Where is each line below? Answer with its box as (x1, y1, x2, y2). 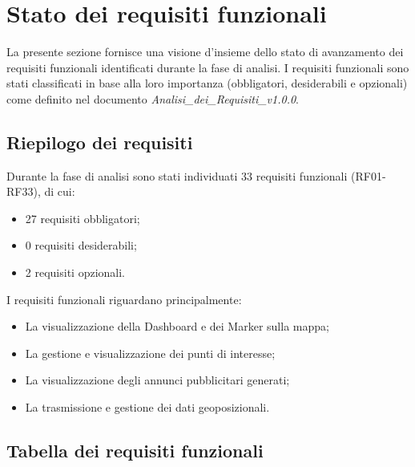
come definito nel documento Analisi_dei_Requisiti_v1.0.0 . (6, 90, 299, 107)
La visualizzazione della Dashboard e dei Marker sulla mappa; (25, 318, 329, 335)
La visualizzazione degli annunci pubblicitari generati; (25, 372, 290, 388)
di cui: (44, 183, 75, 200)
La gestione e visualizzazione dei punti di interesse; (25, 344, 276, 361)
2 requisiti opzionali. (25, 264, 125, 281)
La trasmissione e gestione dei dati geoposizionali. (25, 399, 270, 416)
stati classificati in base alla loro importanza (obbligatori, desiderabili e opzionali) (6, 75, 408, 91)
